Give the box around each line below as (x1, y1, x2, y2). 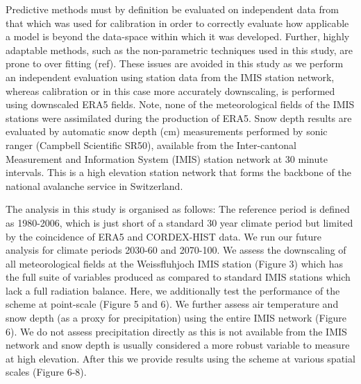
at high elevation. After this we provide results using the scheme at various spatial (6, 351, 355, 365)
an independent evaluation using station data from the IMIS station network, (6, 69, 335, 84)
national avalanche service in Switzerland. (6, 178, 183, 193)
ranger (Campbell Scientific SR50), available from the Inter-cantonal (6, 137, 296, 152)
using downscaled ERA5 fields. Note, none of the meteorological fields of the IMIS (6, 97, 355, 112)
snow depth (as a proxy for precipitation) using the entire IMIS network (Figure (6, 311, 347, 325)
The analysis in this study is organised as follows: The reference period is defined (6, 202, 350, 216)
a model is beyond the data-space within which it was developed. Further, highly (6, 29, 350, 44)
